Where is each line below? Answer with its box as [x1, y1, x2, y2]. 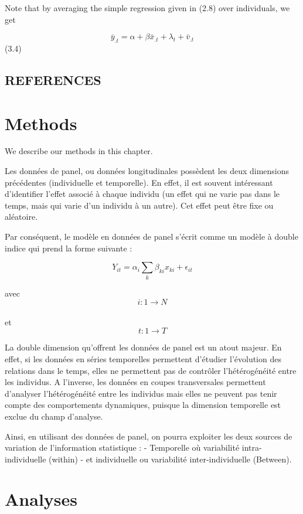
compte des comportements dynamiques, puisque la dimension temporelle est [5, 399, 281, 411]
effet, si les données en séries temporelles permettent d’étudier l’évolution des [5, 352, 281, 365]
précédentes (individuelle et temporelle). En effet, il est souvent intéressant [5, 176, 273, 188]
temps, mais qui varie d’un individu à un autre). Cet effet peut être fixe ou [5, 199, 274, 211]
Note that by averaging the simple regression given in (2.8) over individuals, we [5, 2, 290, 13]
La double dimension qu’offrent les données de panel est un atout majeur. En [5, 341, 282, 353]
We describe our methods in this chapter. [5, 145, 153, 157]
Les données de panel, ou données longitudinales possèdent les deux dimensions [5, 165, 290, 177]
